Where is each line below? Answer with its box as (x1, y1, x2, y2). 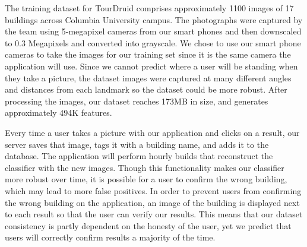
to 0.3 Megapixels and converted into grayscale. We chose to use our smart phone (5, 36, 301, 49)
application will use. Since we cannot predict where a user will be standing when (5, 59, 298, 72)
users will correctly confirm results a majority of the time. (5, 231, 216, 243)
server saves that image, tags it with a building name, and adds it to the (5, 138, 269, 150)
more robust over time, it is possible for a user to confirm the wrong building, (5, 173, 287, 185)
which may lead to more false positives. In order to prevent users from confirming (5, 184, 302, 197)
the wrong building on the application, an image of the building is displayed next (5, 196, 300, 208)
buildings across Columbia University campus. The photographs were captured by (5, 13, 303, 26)
